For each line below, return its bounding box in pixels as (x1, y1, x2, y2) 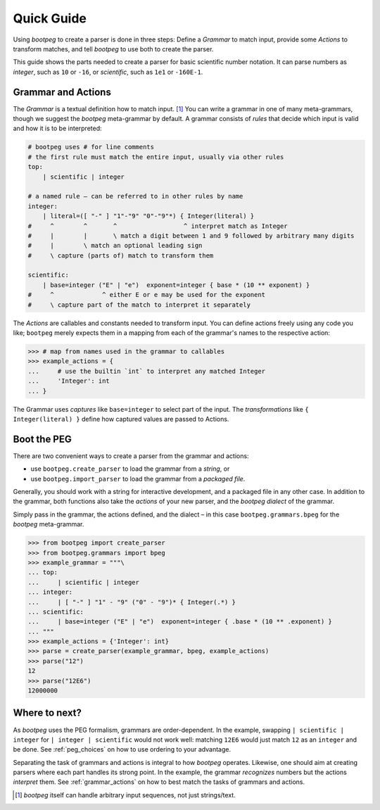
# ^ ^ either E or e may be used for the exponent (27, 291, 266, 299)
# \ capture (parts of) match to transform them (27, 251, 214, 260)
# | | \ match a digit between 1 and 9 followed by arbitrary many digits (27, 232, 355, 239)
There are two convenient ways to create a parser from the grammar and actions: (13, 451, 249, 460)
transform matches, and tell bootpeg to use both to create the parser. (13, 44, 214, 53)
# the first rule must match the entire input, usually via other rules (27, 153, 284, 161)
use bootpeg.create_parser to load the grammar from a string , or (30, 464, 230, 473)
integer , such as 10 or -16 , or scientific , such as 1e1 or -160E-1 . (13, 68, 203, 76)
